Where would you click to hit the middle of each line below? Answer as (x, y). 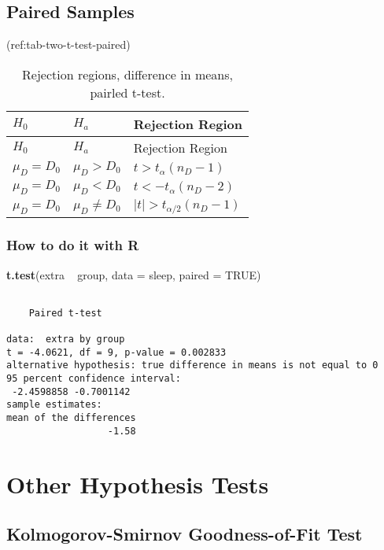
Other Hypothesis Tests (138, 484)
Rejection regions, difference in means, (128, 74)
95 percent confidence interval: (94, 379)
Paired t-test (65, 313)
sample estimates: (54, 405)
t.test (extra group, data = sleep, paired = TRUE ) (134, 274)
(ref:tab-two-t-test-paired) (68, 44)
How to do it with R (73, 245)
